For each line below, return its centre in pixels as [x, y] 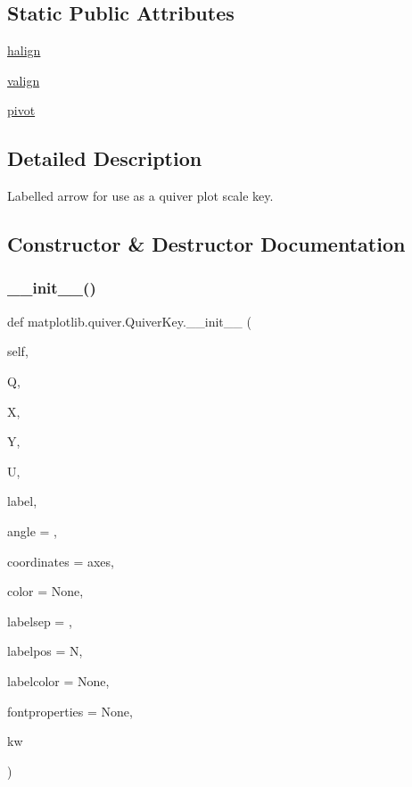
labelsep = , [40, 621]
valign [24, 80]
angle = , [32, 530]
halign [24, 50]
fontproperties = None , [70, 711]
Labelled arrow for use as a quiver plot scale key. [140, 196]
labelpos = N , [45, 651]
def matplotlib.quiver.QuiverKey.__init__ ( [129, 321]
